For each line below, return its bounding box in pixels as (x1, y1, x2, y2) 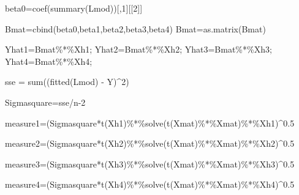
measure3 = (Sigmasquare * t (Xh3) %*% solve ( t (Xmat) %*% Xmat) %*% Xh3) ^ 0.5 (5, 157, 295, 170)
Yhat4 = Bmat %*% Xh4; (5, 54, 93, 67)
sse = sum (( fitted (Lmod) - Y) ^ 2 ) (5, 75, 129, 88)
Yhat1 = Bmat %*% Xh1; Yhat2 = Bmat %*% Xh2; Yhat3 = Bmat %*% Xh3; (5, 43, 272, 56)
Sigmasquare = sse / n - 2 (5, 95, 86, 108)
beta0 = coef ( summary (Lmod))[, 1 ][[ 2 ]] (5, 2, 143, 14)
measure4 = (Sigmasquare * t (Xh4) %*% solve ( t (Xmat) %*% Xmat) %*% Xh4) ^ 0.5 (5, 178, 295, 191)
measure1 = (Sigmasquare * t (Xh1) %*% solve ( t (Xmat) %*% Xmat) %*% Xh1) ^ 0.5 (5, 116, 295, 129)
